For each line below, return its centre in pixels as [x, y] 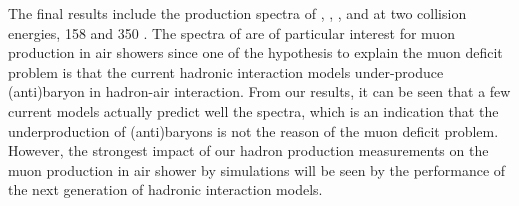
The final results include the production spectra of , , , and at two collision [237, 13]
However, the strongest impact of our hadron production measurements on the [248, 150]
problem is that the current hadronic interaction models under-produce [226, 71]
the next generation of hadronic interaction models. [165, 189]
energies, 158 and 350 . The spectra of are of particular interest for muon [231, 32]
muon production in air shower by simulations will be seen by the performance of [257, 169]
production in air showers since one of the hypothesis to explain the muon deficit [255, 52]
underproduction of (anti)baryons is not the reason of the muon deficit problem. [253, 130]
